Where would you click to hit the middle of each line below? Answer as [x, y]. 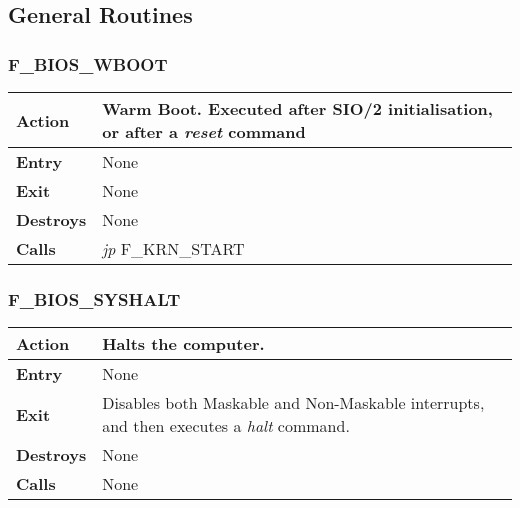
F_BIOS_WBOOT [88, 63]
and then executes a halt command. [226, 426]
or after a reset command [204, 131]
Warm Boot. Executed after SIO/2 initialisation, [297, 108]
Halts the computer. [183, 344]
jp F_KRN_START [173, 248]
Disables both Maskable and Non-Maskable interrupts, [293, 403]
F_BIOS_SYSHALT [94, 298]
